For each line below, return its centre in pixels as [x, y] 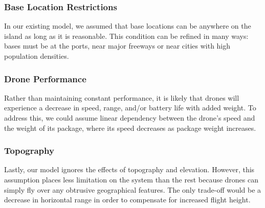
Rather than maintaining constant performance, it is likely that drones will [122, 97]
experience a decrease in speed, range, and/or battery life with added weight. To [130, 108]
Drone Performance [45, 78]
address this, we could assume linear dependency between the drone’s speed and [130, 118]
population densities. [37, 56]
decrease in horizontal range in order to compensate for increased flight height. [127, 200]
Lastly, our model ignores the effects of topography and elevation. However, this [129, 169]
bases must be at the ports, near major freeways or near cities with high [117, 46]
